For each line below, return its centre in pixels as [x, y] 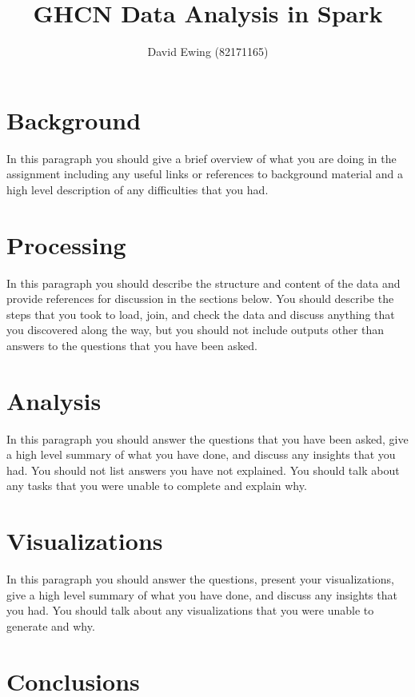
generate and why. [51, 625]
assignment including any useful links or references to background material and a [205, 174]
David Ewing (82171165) [208, 52]
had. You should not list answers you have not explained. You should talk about [203, 470]
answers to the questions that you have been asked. [132, 345]
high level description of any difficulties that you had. [138, 189]
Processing [66, 244]
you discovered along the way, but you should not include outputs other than [196, 330]
